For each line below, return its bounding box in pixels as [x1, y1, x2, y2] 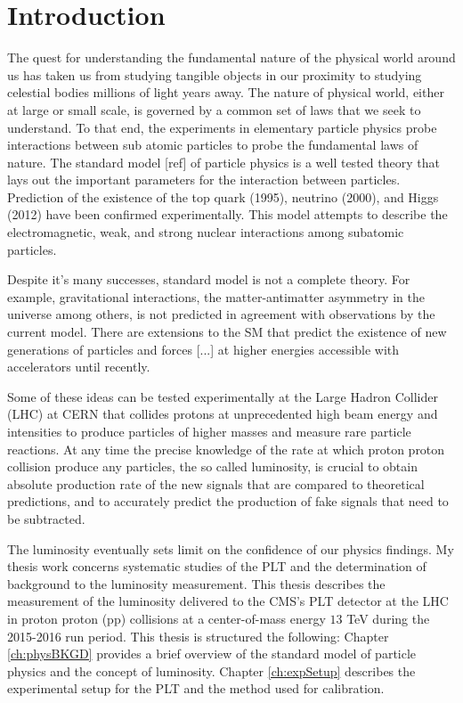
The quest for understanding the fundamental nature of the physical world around [7, 48, 456, 67]
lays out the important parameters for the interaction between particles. [7, 170, 401, 189]
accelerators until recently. [7, 357, 150, 376]
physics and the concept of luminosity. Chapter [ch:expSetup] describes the [7, 661, 416, 680]
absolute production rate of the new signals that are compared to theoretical [7, 474, 425, 493]
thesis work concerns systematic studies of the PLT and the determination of [7, 557, 426, 576]
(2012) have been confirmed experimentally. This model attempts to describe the [7, 205, 448, 224]
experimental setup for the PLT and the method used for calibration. [7, 679, 385, 698]
